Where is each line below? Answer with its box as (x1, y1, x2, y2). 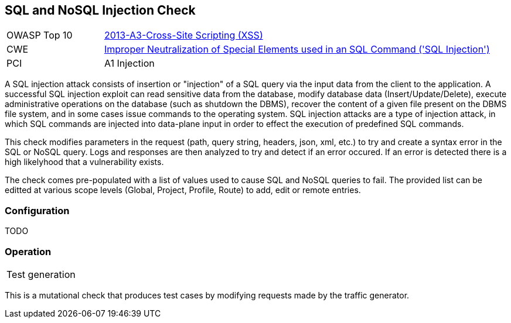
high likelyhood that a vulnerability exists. (5, 157, 164, 167)
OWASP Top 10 (6, 29, 73, 42)
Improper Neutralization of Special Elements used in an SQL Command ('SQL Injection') (104, 43, 490, 56)
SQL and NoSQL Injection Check (5, 3, 196, 18)
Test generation (6, 268, 76, 280)
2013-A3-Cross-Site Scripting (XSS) (104, 29, 263, 42)
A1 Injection (104, 57, 155, 70)
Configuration (5, 204, 70, 217)
